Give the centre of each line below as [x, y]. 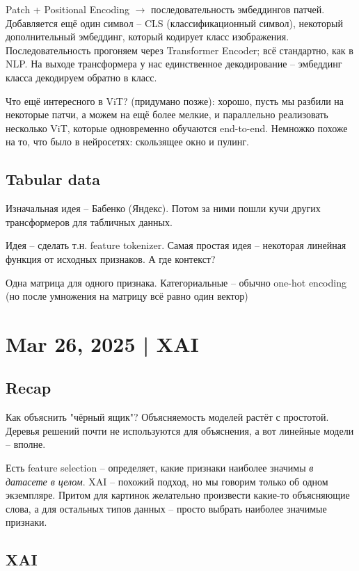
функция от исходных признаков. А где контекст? [111, 258]
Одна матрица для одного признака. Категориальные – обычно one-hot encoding [176, 282]
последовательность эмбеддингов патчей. [238, 9]
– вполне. [26, 444]
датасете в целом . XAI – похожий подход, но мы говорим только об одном [167, 481]
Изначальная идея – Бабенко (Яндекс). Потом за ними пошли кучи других [163, 208]
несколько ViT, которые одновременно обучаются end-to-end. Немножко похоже [177, 128]
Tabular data [53, 179]
